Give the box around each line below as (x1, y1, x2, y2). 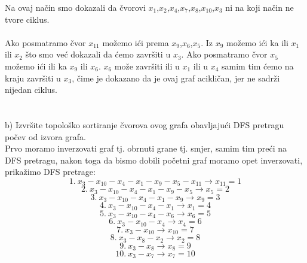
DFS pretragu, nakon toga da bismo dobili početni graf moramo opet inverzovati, (5, 153, 303, 166)
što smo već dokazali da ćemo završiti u (25, 48, 171, 61)
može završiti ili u (114, 59, 180, 72)
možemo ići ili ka (5, 59, 67, 72)
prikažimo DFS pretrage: (5, 165, 96, 178)
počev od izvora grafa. (5, 130, 86, 143)
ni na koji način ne (225, 1, 294, 13)
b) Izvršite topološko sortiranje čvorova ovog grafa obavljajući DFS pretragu (5, 118, 284, 131)
